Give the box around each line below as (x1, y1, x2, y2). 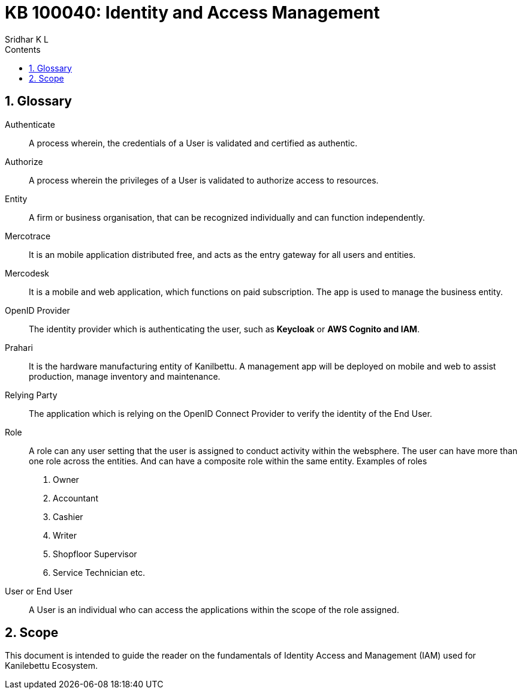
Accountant (53, 492, 98, 503)
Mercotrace (5, 230, 51, 241)
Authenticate (5, 119, 55, 130)
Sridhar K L (5, 34, 49, 44)
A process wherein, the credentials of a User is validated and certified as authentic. (29, 137, 358, 148)
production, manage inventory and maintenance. (29, 371, 221, 381)
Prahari (5, 342, 34, 353)
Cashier (53, 511, 83, 522)
